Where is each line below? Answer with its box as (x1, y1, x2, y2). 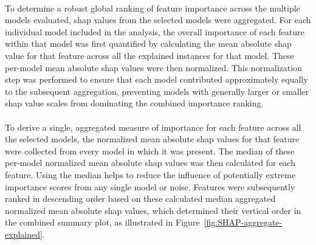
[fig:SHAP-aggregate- (204, 216, 283, 229)
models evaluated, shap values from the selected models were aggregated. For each (5, 13, 311, 26)
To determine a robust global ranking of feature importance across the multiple (5, 1, 300, 14)
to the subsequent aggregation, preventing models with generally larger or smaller (5, 85, 309, 97)
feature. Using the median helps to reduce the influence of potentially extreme (5, 168, 296, 181)
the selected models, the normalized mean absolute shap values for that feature (5, 133, 300, 145)
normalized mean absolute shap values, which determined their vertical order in (5, 204, 301, 216)
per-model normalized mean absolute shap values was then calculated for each (5, 156, 295, 169)
